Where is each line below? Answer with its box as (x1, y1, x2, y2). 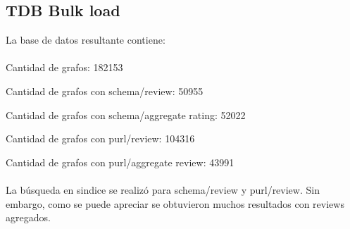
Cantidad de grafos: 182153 (6, 60, 123, 75)
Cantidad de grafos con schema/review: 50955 (6, 83, 204, 98)
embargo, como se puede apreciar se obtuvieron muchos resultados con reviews (6, 196, 344, 211)
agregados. (6, 210, 51, 225)
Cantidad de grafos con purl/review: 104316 (6, 131, 195, 146)
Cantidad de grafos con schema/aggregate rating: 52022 (6, 107, 246, 122)
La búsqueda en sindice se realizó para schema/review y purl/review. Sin (6, 182, 320, 197)
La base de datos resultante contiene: (6, 32, 165, 47)
